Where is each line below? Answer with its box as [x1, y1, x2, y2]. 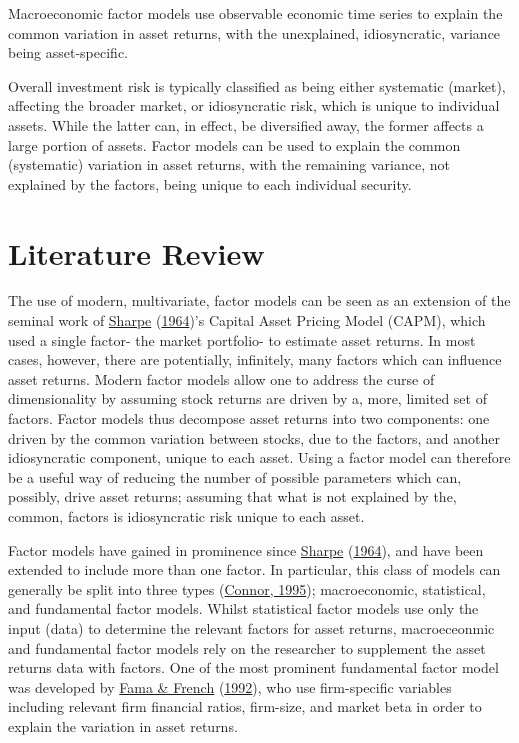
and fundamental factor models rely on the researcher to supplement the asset [8, 637, 486, 658]
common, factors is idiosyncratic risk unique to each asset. [8, 506, 365, 526]
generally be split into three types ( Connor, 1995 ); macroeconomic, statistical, [8, 578, 486, 599]
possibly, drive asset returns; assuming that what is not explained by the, [8, 486, 457, 507]
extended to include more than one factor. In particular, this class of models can [8, 559, 501, 580]
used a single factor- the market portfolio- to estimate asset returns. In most [8, 329, 476, 350]
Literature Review [8, 232, 265, 273]
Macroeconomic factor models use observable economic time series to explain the [8, 3, 503, 23]
